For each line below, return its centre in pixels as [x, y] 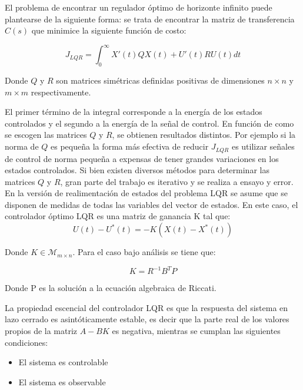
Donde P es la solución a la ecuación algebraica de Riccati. [111, 288]
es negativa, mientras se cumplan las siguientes [196, 330]
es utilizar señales [263, 146]
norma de [22, 146]
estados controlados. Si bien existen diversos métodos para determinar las [137, 170]
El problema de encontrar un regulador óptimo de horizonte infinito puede [139, 7]
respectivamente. [61, 92]
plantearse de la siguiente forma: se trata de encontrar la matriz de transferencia [150, 19]
